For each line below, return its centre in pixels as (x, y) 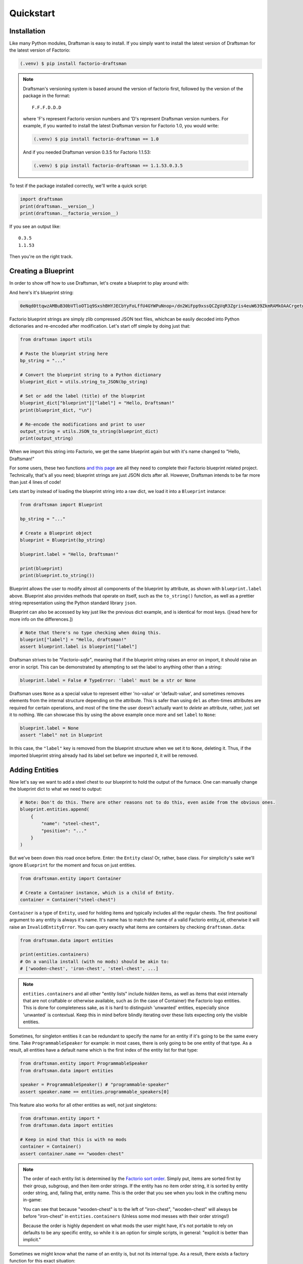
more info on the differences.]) (41, 619)
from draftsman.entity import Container (70, 878)
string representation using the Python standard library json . (73, 603)
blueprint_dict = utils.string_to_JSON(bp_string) (84, 382)
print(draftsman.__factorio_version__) (69, 213)
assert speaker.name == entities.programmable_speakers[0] (94, 1092)
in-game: (33, 1200)
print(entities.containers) (55, 955)
